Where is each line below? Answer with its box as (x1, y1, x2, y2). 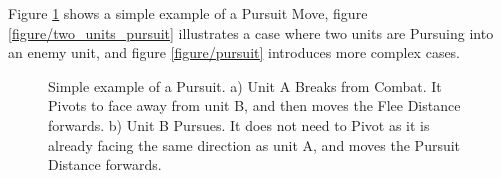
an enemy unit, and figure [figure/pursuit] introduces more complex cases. (8, 42, 461, 63)
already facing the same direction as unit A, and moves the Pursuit (48, 134, 461, 155)
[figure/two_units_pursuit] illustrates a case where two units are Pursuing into (8, 22, 494, 43)
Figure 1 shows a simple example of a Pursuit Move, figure (8, 3, 368, 23)
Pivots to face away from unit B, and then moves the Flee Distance (48, 95, 461, 116)
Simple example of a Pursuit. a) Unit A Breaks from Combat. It (48, 75, 442, 96)
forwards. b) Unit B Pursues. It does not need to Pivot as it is (48, 114, 430, 135)
